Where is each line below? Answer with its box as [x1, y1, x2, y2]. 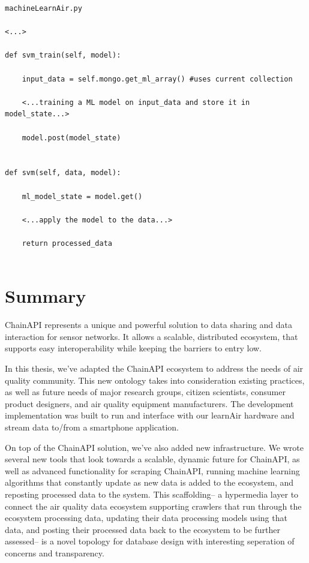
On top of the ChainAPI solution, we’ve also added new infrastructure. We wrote [5, 441, 304, 453]
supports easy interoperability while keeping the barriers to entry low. [5, 342, 262, 354]
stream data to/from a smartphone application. [5, 420, 179, 433]
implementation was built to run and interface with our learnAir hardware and [5, 409, 295, 422]
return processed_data [22, 239, 112, 248]
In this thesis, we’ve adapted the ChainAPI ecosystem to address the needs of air [5, 362, 304, 374]
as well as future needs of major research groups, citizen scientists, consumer [5, 386, 286, 398]
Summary [5, 284, 86, 308]
